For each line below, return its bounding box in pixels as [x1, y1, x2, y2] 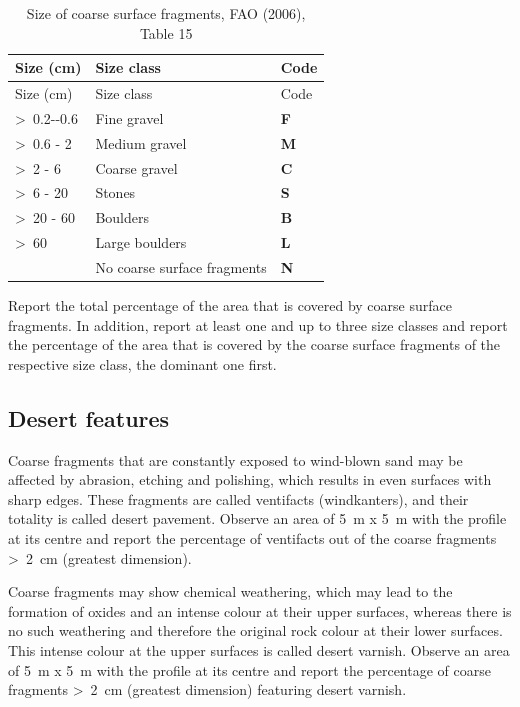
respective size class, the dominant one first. [8, 353, 277, 374]
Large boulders [95, 232, 187, 253]
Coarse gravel [95, 157, 178, 178]
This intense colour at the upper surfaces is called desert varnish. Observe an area [8, 639, 510, 660]
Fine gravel [95, 107, 164, 128]
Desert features [8, 402, 170, 433]
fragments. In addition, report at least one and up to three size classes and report [8, 314, 508, 335]
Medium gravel [95, 132, 187, 153]
